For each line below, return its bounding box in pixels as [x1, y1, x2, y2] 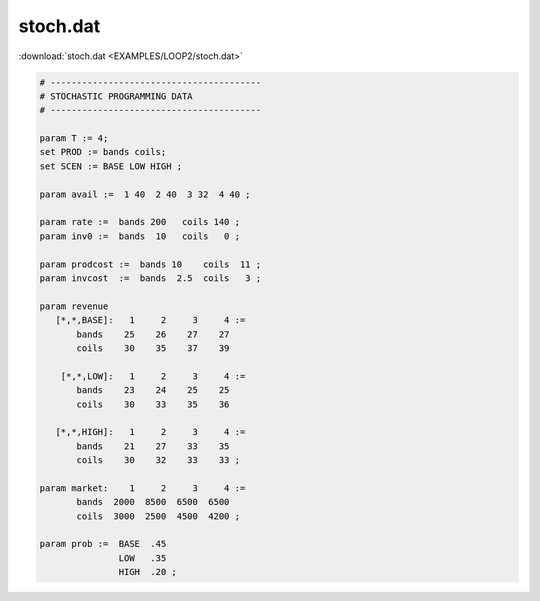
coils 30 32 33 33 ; [76, 455, 240, 466]
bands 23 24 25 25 [76, 385, 230, 396]
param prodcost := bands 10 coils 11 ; [39, 258, 262, 270]
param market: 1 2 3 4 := [39, 482, 246, 494]
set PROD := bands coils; [39, 146, 167, 158]
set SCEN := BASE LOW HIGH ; [39, 160, 183, 172]
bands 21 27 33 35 [76, 440, 230, 452]
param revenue [39, 300, 109, 312]
